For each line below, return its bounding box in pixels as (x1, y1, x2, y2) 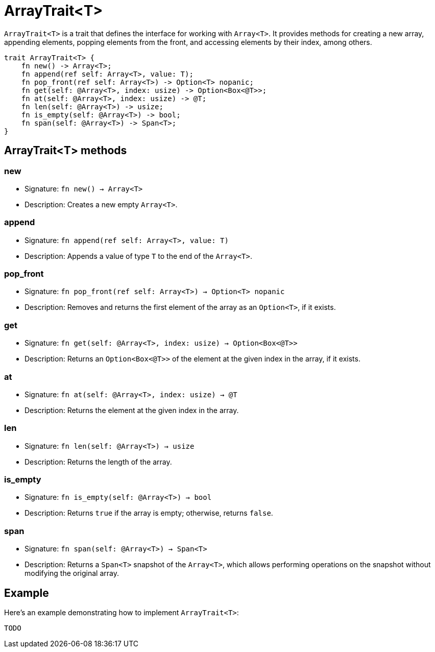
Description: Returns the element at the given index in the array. (25, 405, 239, 415)
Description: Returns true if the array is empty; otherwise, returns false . (25, 509, 273, 518)
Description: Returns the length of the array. (25, 457, 172, 466)
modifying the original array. (25, 569, 119, 578)
